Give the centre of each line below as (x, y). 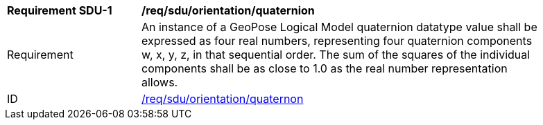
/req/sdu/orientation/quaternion (228, 10)
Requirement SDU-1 (60, 10)
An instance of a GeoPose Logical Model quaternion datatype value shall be (339, 27)
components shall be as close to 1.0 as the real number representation (325, 68)
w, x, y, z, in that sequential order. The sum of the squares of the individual (336, 55)
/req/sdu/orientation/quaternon (223, 99)
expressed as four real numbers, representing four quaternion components (337, 41)
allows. (160, 82)
